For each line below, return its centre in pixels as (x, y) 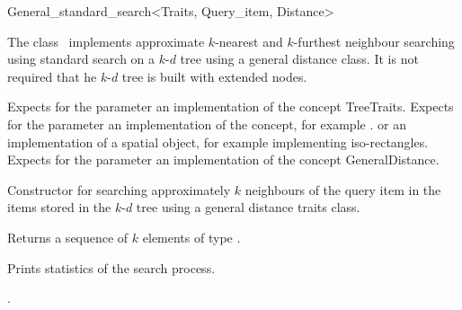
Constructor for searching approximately (119, 189)
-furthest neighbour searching (374, 41)
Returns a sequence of (68, 237)
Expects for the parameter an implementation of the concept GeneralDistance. (223, 159)
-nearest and (249, 41)
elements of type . (191, 237)
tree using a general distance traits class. (248, 207)
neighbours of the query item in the (343, 189)
